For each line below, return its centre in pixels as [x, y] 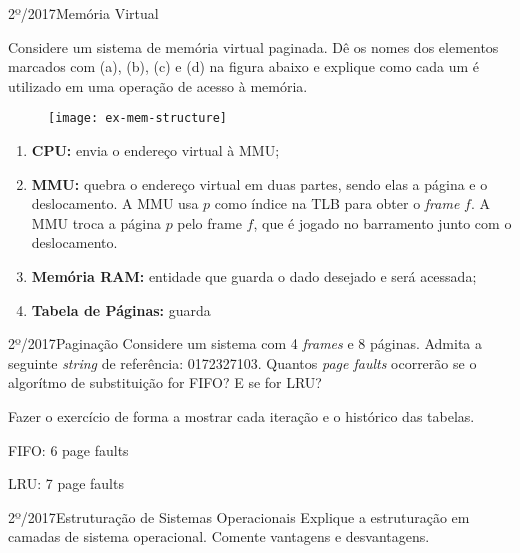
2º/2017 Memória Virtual [83, 13]
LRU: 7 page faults [66, 483]
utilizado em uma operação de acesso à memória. [158, 85]
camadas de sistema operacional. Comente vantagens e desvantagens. [219, 536]
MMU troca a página [96, 222]
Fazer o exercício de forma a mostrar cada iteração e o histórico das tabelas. [241, 415]
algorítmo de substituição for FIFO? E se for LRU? [165, 382]
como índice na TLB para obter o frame [337, 203]
